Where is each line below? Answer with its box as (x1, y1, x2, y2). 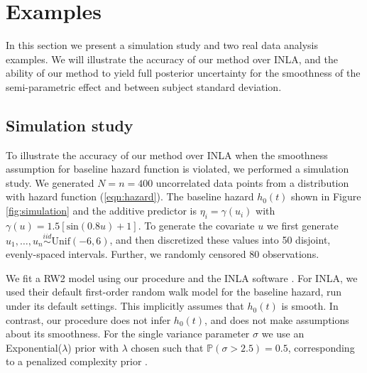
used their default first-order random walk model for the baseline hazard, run (6, 284, 342, 299)
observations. (262, 247, 319, 261)
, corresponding (287, 340, 355, 355)
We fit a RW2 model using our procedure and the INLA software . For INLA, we (6, 270, 358, 285)
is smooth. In (281, 298, 339, 313)
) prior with (67, 340, 119, 355)
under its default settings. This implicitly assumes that (6, 298, 244, 313)
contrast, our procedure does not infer (6, 312, 171, 327)
